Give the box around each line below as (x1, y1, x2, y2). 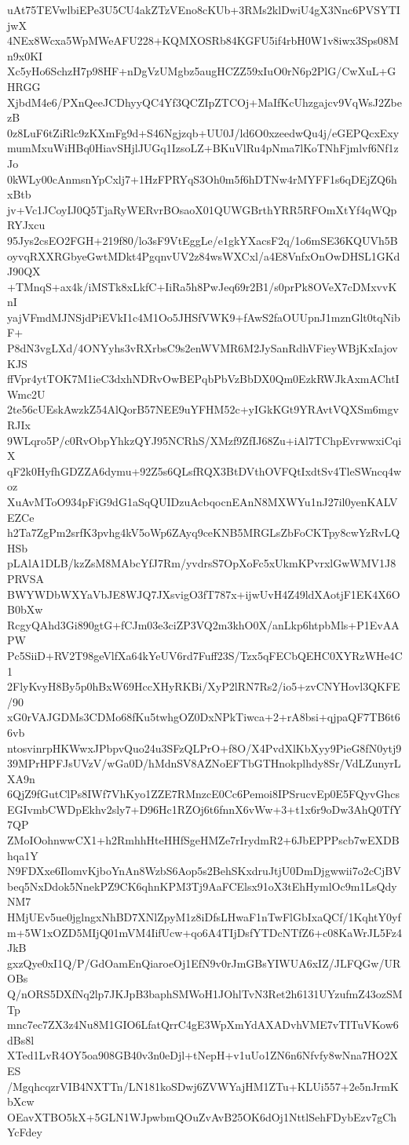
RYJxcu (7, 217, 46, 233)
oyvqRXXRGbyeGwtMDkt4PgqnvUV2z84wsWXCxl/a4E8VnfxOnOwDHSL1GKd (7, 247, 400, 264)
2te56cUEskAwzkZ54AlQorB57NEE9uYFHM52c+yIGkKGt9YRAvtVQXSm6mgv (7, 401, 399, 418)
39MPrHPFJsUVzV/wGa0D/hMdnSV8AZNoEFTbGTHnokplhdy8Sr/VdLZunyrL (7, 755, 401, 771)
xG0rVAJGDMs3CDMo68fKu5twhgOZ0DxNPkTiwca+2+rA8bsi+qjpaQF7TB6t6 (7, 709, 400, 725)
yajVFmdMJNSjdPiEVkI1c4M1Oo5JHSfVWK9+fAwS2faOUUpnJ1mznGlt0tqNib (7, 308, 400, 325)
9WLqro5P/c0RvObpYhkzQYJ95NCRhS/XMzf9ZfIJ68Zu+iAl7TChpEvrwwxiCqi (7, 432, 402, 448)
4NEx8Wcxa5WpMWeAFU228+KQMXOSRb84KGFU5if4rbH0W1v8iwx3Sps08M (7, 32, 399, 49)
